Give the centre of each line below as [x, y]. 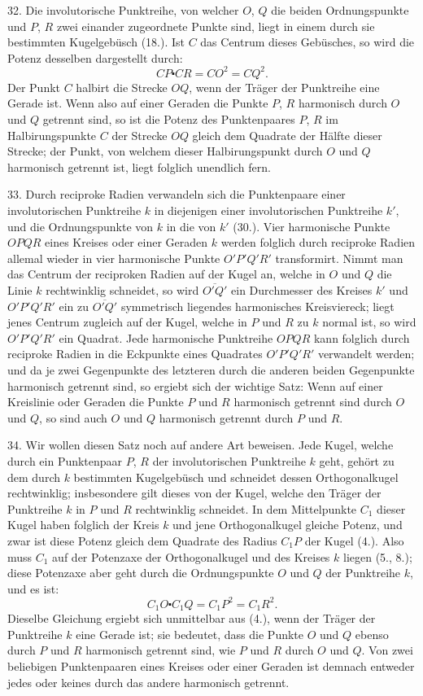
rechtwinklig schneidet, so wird [122, 290]
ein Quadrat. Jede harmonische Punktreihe [166, 337]
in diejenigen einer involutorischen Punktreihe [268, 210]
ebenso [372, 634]
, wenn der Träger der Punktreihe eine [284, 87]
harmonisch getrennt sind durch [313, 402]
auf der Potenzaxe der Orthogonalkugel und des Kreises [191, 556]
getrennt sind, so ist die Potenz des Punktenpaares [169, 119]
